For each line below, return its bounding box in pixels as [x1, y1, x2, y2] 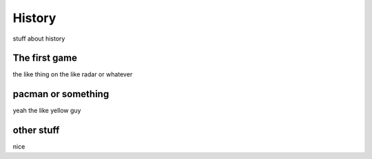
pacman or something [12, 88, 110, 100]
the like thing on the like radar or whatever [12, 70, 133, 78]
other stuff [12, 125, 60, 136]
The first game [12, 52, 77, 64]
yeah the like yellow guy [12, 107, 81, 115]
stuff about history [12, 34, 65, 43]
